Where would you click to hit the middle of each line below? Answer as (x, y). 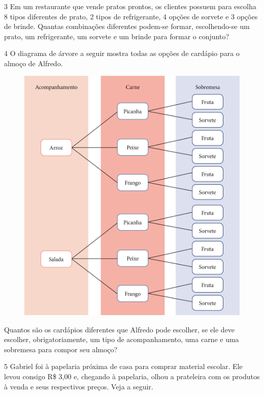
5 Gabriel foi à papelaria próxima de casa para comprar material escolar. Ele (123, 366)
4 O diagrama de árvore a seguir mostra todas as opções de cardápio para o (122, 53)
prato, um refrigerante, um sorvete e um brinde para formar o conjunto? (117, 36)
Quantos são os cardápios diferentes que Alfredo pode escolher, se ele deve (120, 329)
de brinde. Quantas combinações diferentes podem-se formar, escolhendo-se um (127, 26)
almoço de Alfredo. (34, 63)
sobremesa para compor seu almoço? (61, 349)
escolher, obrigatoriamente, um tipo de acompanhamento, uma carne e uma (122, 339)
